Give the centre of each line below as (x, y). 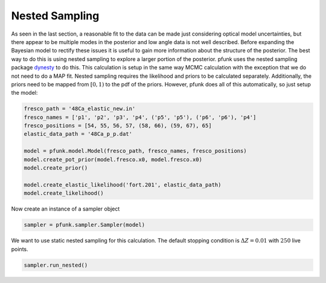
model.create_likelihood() (64, 193)
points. (20, 249)
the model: (24, 93)
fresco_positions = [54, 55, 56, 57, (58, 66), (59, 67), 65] (118, 126)
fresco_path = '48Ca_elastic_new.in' (80, 109)
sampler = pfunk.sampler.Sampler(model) (84, 225)
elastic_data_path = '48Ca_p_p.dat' (78, 134)
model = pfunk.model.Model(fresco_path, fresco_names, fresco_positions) (135, 151)
